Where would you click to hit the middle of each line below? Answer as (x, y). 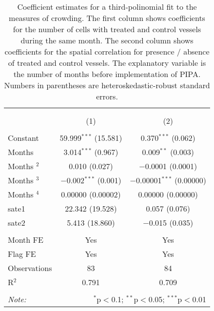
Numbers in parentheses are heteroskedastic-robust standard (107, 85)
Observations (30, 268)
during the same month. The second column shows (107, 40)
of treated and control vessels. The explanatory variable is (107, 63)
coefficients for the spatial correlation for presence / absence (107, 51)
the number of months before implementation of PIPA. (107, 74)
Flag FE (22, 254)
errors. (107, 96)
